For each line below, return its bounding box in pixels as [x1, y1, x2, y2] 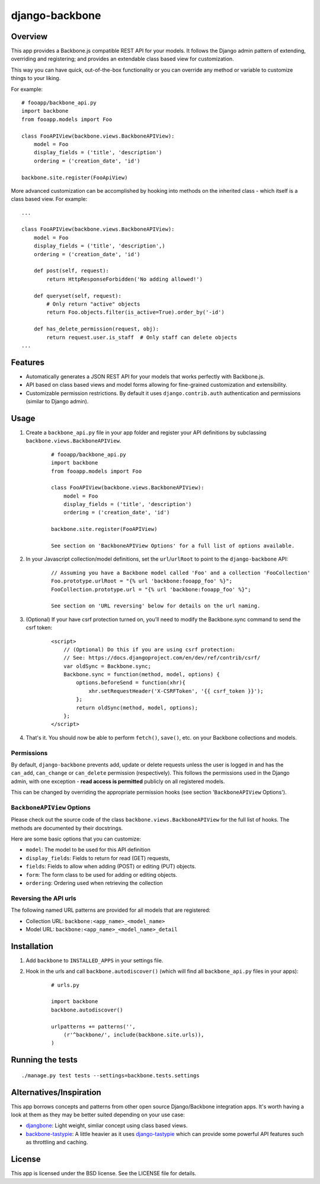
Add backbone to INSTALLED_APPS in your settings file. [25, 957, 164, 964]
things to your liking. [11, 75, 61, 82]
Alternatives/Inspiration [11, 1087, 102, 1097]
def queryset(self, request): [33, 292, 121, 299]
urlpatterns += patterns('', [51, 1023, 136, 1030]
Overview [11, 31, 48, 42]
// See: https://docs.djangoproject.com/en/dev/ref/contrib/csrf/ [63, 654, 261, 661]
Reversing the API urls [11, 894, 76, 902]
